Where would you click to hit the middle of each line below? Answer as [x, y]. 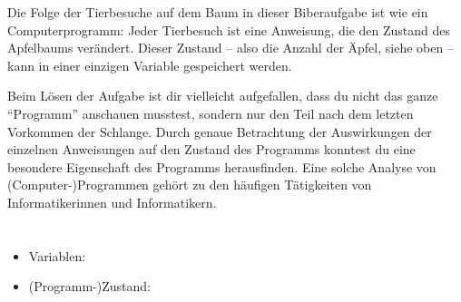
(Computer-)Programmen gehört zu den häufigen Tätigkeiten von [190, 185]
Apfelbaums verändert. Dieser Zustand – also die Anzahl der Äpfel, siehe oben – [230, 48]
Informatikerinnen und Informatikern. [112, 202]
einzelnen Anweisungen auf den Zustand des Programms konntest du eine [211, 149]
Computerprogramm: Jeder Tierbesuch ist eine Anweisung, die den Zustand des [229, 29]
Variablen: [57, 255]
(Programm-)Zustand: [89, 286]
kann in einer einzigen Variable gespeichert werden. [150, 65]
